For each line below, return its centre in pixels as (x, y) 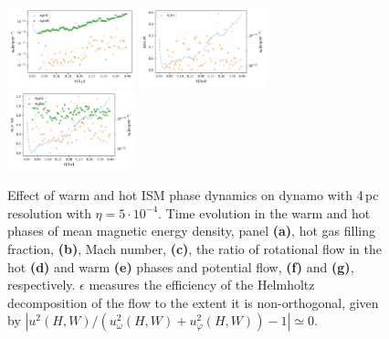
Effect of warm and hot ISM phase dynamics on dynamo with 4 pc (193, 195)
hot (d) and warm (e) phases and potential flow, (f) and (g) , (181, 266)
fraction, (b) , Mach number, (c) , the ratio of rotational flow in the (195, 248)
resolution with (49, 212)
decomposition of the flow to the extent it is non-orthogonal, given (193, 302)
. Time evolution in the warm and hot (264, 212)
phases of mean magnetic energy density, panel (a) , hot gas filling (191, 231)
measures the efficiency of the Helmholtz (202, 285)
